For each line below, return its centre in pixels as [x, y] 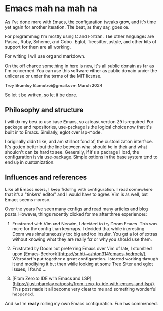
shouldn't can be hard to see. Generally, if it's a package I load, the [72, 152]
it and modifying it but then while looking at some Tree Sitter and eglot [82, 264]
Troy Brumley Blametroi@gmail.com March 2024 [54, 85]
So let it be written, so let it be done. [41, 95]
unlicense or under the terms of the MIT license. [53, 76]
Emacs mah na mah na [51, 9]
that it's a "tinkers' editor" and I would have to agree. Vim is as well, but [77, 194]
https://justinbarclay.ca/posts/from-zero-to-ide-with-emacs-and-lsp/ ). [85, 284]
